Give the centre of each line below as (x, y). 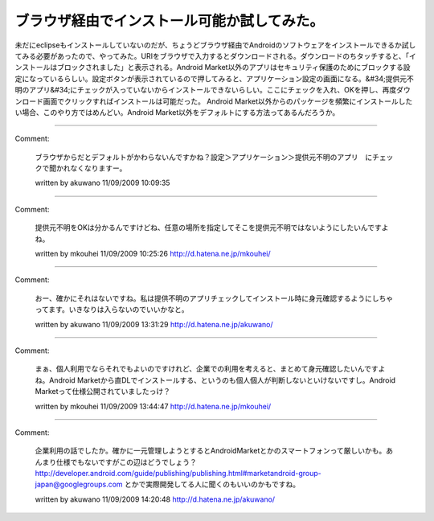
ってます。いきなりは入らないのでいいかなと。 (112, 310)
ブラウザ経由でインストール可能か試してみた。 (170, 21)
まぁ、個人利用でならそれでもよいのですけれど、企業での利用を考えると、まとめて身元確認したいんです (207, 369)
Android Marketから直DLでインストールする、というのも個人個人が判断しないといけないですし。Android (222, 380)
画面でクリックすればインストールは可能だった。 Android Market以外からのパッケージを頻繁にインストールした (228, 101)
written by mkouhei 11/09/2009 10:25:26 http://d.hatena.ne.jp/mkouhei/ (153, 254)
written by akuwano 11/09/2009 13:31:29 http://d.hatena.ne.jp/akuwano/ (154, 324)
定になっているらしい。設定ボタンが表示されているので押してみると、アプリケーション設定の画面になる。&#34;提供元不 (214, 78)
